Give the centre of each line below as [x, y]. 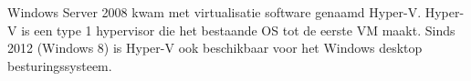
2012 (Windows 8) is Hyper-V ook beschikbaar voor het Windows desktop [215, 48]
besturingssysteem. [60, 65]
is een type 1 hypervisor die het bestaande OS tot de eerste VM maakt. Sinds [238, 30]
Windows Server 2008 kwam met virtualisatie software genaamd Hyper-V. [215, 12]
